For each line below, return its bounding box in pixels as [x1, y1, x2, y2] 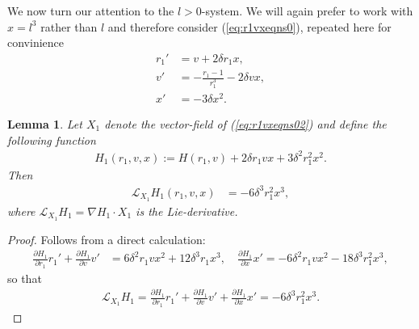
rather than [40, 18, 98, 35]
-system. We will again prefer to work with [201, 2, 413, 19]
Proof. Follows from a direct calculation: [7, 230, 206, 247]
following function [7, 131, 96, 148]
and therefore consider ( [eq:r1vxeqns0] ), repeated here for [107, 18, 392, 35]
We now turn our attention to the [7, 2, 174, 19]
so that [7, 269, 42, 286]
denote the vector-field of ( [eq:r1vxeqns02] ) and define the [104, 116, 387, 132]
